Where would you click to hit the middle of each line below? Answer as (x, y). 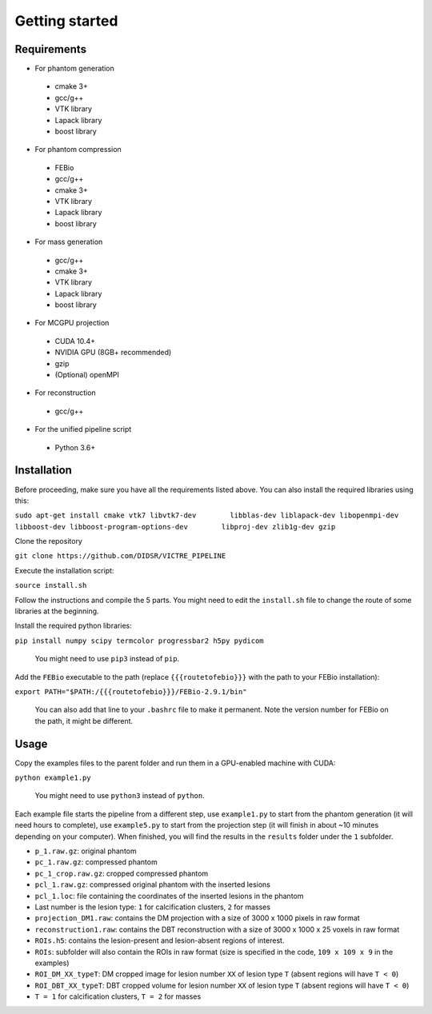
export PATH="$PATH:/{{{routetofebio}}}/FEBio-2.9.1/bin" (131, 691)
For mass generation (69, 242)
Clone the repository (49, 541)
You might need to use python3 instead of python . (120, 796)
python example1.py (53, 778)
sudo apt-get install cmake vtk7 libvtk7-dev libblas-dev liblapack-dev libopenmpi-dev (207, 515)
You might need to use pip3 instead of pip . (107, 659)
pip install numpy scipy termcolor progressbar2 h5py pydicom (139, 641)
